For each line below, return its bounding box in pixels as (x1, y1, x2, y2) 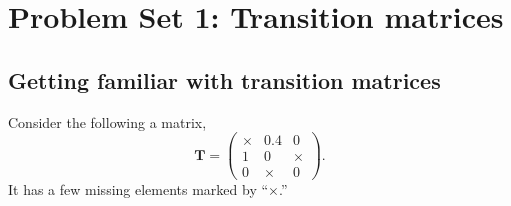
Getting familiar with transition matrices (8, 64, 441, 95)
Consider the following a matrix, (8, 111, 207, 132)
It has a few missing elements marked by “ (8, 179, 269, 200)
